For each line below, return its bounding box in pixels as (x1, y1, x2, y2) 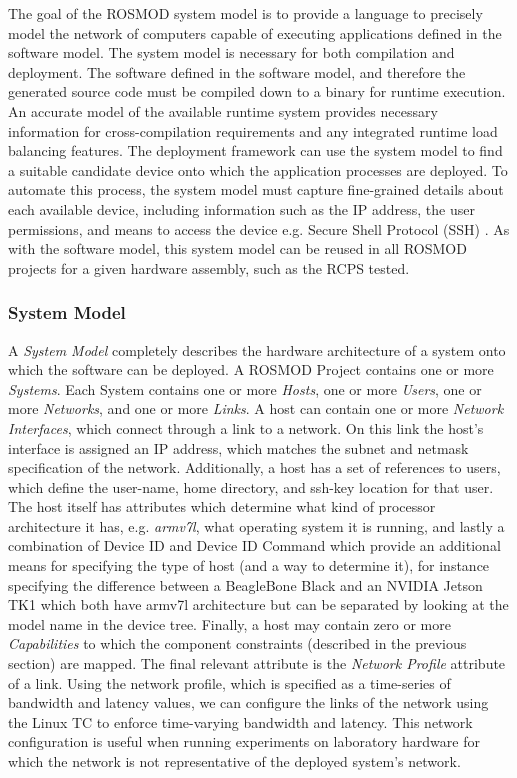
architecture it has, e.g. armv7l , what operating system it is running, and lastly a (8, 515, 505, 536)
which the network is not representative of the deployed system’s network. (8, 751, 461, 771)
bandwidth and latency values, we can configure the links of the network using (8, 692, 489, 713)
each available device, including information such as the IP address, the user (8, 198, 475, 219)
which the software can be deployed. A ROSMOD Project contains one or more (8, 359, 494, 380)
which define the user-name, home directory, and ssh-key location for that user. (8, 476, 494, 497)
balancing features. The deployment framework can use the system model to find (8, 140, 503, 161)
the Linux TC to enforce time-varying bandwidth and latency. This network (8, 711, 473, 732)
